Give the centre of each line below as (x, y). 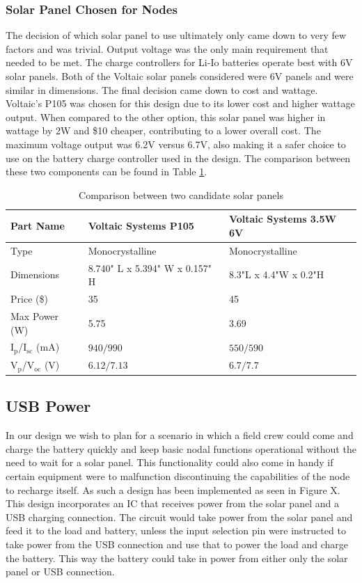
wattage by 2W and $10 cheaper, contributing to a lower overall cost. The (163, 130)
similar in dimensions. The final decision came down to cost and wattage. (162, 89)
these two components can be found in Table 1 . (107, 171)
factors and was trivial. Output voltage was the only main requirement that (167, 48)
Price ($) (29, 299)
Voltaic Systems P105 (141, 226)
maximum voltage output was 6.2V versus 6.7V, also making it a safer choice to (176, 144)
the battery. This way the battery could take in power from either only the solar (177, 558)
